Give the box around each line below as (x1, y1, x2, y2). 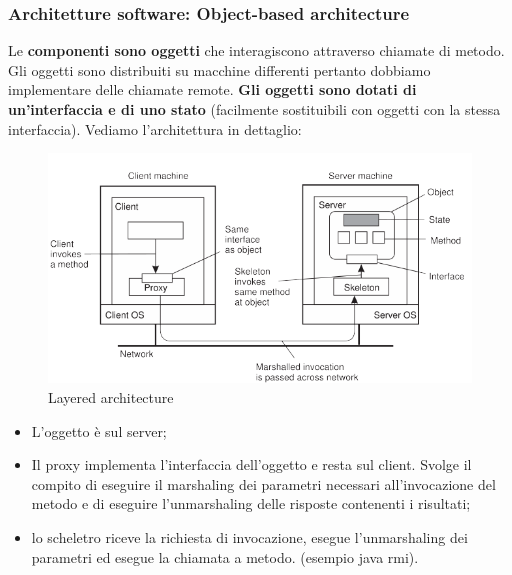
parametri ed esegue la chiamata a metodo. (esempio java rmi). (31, 546, 419, 567)
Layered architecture (48, 387, 174, 408)
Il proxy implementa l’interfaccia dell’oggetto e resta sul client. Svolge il (31, 454, 472, 475)
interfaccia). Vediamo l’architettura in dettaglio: (8, 118, 302, 139)
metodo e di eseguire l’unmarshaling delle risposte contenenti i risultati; (31, 493, 471, 514)
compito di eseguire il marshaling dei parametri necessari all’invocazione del (31, 473, 496, 494)
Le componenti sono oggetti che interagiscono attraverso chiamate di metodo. (8, 40, 505, 61)
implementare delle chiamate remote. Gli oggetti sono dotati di (8, 79, 417, 100)
